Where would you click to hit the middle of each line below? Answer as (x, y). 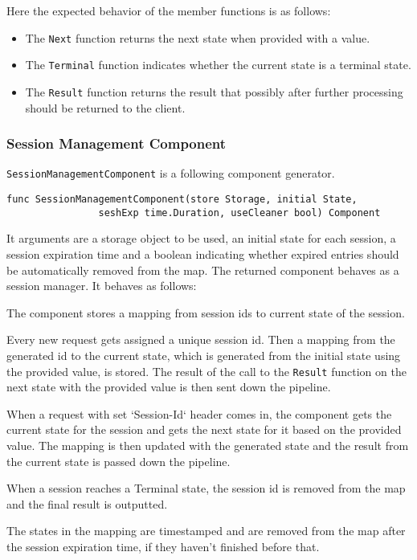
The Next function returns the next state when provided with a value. (198, 37)
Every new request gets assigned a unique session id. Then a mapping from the (201, 339)
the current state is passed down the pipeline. (119, 461)
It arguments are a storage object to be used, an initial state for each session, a (201, 238)
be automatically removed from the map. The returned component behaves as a (203, 270)
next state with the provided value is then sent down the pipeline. (169, 387)
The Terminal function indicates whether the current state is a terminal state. (218, 65)
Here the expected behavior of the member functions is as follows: (169, 10)
